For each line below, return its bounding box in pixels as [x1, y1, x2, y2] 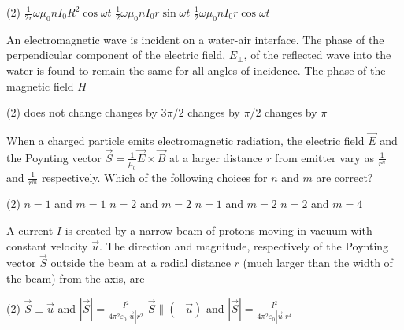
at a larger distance [169, 149, 263, 165]
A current [6, 222, 54, 238]
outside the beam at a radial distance [50, 254, 231, 271]
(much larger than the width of [243, 254, 393, 271]
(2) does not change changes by [6, 104, 158, 121]
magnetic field [6, 77, 74, 94]
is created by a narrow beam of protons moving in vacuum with [65, 222, 372, 238]
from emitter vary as [275, 149, 374, 165]
